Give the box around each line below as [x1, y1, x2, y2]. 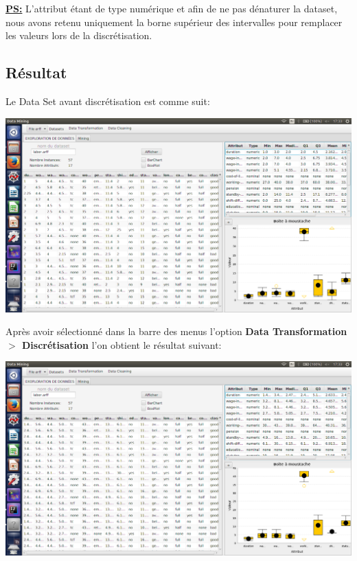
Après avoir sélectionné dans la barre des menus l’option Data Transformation [5, 324, 347, 339]
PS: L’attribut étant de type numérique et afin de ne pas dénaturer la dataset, [5, 1, 338, 15]
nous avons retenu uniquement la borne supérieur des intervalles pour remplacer [5, 14, 343, 29]
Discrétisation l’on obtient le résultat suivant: [22, 337, 222, 352]
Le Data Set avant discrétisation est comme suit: [5, 93, 210, 108]
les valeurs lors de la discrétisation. [5, 28, 152, 43]
